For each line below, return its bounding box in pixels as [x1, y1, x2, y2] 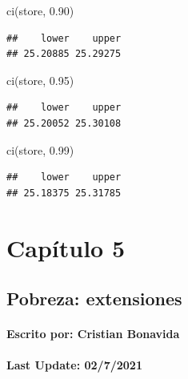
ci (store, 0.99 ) [6, 141, 74, 158]
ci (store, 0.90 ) [6, 2, 74, 18]
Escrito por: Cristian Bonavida [6, 325, 180, 342]
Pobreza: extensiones [6, 286, 182, 311]
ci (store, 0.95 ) [6, 71, 74, 88]
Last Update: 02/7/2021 [6, 357, 142, 373]
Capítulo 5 [6, 231, 126, 264]
